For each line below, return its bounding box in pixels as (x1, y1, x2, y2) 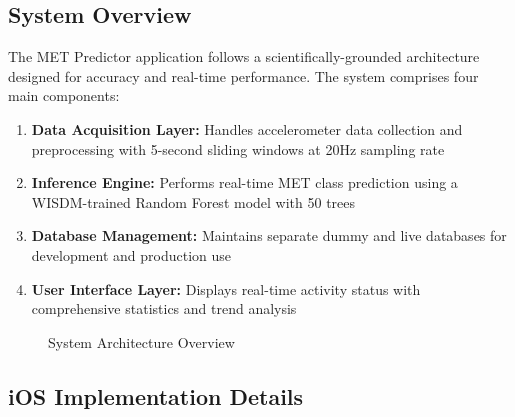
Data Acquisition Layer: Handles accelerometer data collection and (31, 118, 463, 139)
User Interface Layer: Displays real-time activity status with (31, 278, 421, 299)
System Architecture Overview (48, 331, 235, 352)
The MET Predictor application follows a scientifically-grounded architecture (8, 46, 480, 67)
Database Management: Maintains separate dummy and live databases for (31, 225, 507, 246)
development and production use (31, 244, 232, 265)
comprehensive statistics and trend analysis (31, 298, 297, 319)
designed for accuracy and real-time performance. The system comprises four (8, 65, 479, 86)
